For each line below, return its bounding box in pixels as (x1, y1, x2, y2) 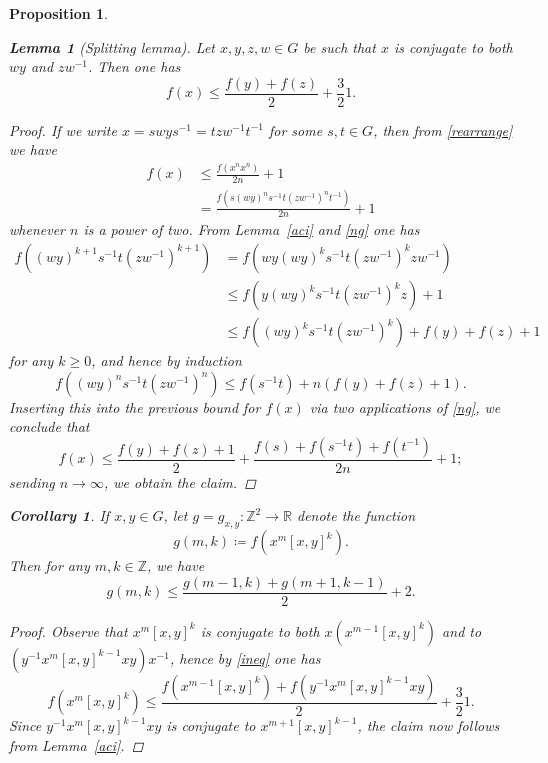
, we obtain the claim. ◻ (103, 471, 256, 492)
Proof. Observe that (9, 620, 128, 641)
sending (9, 471, 55, 492)
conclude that (9, 416, 90, 437)
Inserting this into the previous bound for (9, 396, 261, 417)
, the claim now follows (357, 715, 500, 736)
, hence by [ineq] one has (169, 647, 321, 668)
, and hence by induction (91, 350, 242, 371)
